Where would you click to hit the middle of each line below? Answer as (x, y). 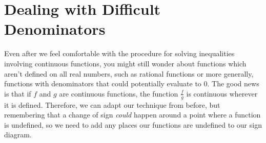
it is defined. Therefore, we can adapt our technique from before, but (112, 104)
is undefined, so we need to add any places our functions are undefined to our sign (133, 124)
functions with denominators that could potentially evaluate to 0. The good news (132, 84)
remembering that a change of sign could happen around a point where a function (132, 115)
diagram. (18, 135)
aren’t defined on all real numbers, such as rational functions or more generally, (129, 73)
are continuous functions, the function (119, 93)
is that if (18, 93)
